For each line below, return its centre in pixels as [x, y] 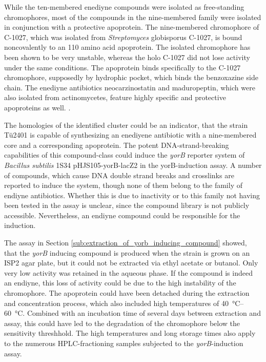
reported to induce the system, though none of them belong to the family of [123, 185]
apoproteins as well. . [37, 107]
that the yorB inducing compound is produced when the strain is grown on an [127, 252]
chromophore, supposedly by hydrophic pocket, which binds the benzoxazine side [131, 77]
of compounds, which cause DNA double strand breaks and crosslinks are [119, 175]
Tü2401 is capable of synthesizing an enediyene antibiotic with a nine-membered [130, 135]
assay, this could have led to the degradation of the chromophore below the [122, 323]
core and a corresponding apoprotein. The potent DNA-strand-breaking [117, 145]
